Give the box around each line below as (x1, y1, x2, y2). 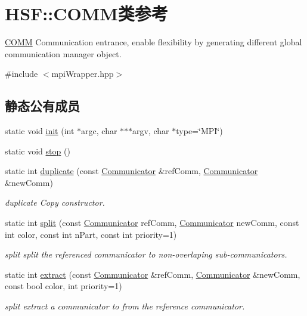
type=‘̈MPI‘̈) (176, 125, 223, 137)
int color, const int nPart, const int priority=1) (5, 228, 177, 240)
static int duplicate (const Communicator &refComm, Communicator (5, 165, 258, 177)
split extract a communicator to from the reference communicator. (5, 300, 245, 312)
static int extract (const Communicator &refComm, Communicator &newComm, (5, 268, 300, 280)
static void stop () (5, 144, 70, 157)
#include (5, 67, 38, 80)
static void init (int (5, 125, 75, 137)
